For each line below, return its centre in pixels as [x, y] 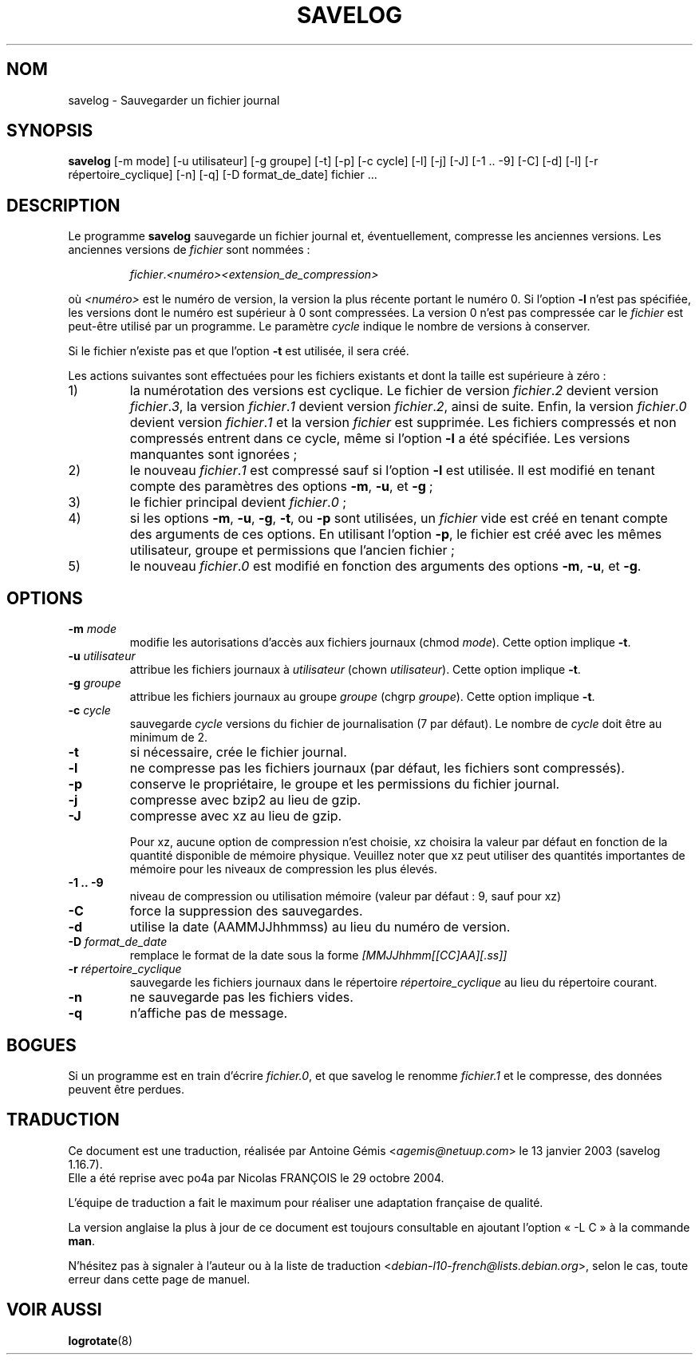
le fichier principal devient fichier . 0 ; [238, 502]
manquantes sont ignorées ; [213, 455]
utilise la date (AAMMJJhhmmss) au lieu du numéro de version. [320, 927]
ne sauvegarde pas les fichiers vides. [241, 997]
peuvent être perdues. [126, 1089]
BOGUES [41, 1045]
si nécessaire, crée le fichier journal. [238, 752]
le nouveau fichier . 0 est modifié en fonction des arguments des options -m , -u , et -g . [385, 566]
